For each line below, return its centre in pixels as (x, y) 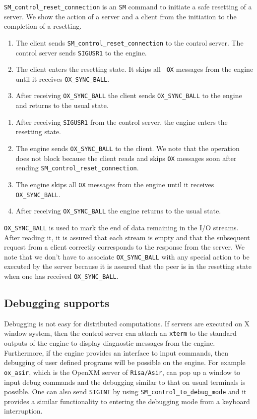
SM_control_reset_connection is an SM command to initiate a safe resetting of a (128, 6)
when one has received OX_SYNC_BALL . (61, 276)
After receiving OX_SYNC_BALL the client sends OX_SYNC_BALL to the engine (129, 95)
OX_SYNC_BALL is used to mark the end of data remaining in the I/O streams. (121, 227)
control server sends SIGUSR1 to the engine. (81, 52)
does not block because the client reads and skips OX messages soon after (126, 158)
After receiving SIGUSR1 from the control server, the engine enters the (122, 122)
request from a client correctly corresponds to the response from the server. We (124, 247)
